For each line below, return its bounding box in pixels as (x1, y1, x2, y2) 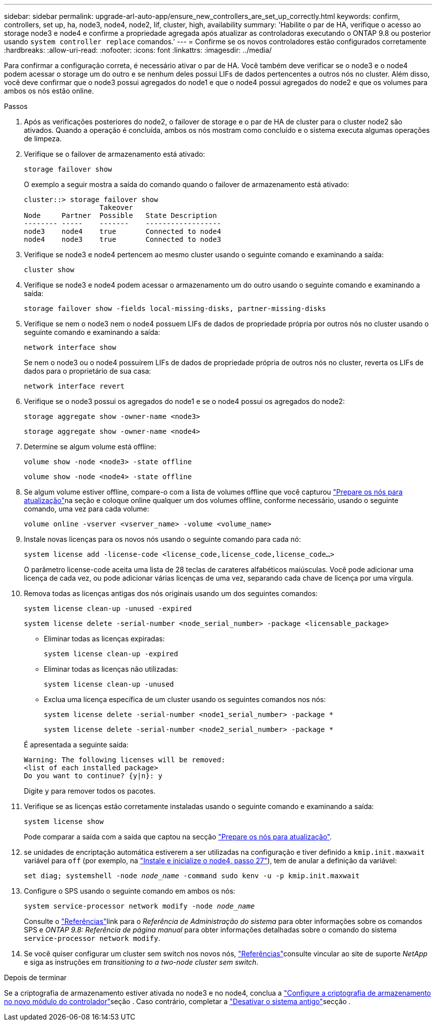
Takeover (99, 204, 133, 211)
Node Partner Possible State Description (24, 211, 217, 219)
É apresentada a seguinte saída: (24, 740, 129, 749)
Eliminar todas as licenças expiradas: (44, 634, 165, 643)
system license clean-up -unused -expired (24, 605, 192, 613)
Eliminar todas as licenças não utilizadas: (44, 665, 178, 673)
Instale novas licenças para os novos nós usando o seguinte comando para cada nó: (24, 535, 301, 543)
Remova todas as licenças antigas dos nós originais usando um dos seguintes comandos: (24, 589, 318, 598)
